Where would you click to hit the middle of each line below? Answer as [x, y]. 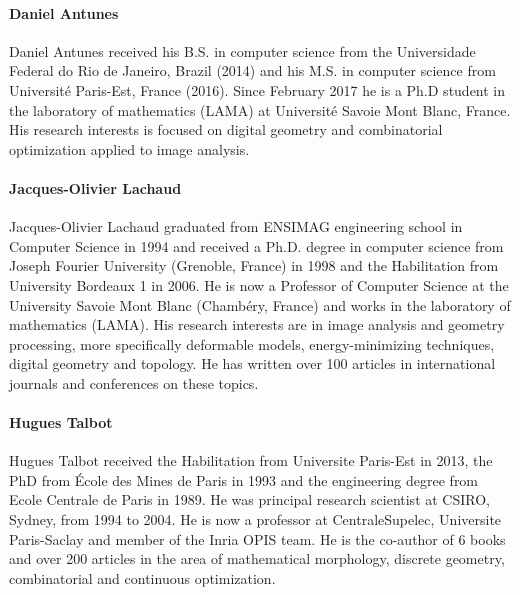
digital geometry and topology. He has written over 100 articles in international [252, 363]
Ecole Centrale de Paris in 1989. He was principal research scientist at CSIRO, [249, 499]
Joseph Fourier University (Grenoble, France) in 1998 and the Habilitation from [254, 265]
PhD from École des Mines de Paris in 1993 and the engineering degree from [244, 479]
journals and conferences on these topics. [134, 382]
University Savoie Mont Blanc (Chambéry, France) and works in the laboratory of [260, 304]
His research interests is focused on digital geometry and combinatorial [226, 129]
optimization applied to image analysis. [129, 148]
